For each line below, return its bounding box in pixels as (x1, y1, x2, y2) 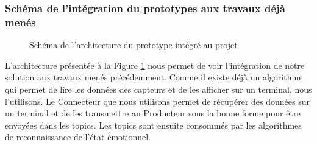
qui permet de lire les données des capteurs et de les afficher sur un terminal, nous (5, 82, 312, 95)
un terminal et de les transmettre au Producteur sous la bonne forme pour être (5, 107, 301, 119)
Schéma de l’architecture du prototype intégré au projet (29, 38, 238, 51)
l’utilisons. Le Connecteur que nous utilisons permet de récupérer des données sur (5, 94, 310, 107)
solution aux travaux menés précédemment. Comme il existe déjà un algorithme (5, 71, 303, 83)
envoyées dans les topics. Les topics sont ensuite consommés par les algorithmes (5, 118, 302, 131)
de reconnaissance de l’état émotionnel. (5, 130, 151, 143)
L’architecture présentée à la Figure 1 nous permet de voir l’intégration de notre (5, 58, 305, 71)
